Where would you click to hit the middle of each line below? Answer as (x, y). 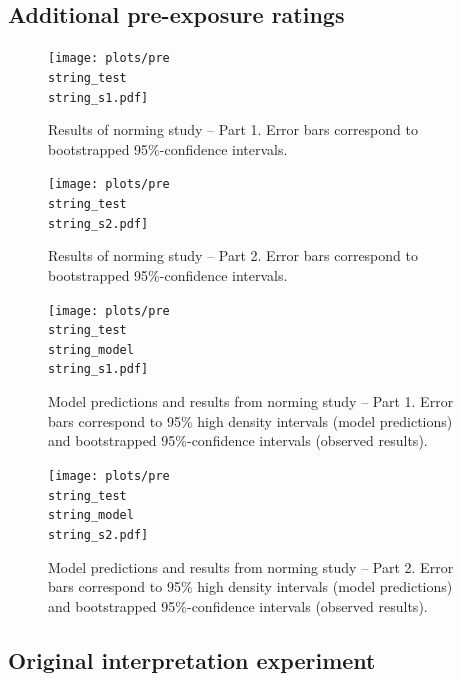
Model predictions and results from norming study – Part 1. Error (251, 401)
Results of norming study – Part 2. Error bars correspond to (233, 255)
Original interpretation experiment (192, 659)
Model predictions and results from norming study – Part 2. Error (251, 566)
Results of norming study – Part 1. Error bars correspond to (233, 129)
